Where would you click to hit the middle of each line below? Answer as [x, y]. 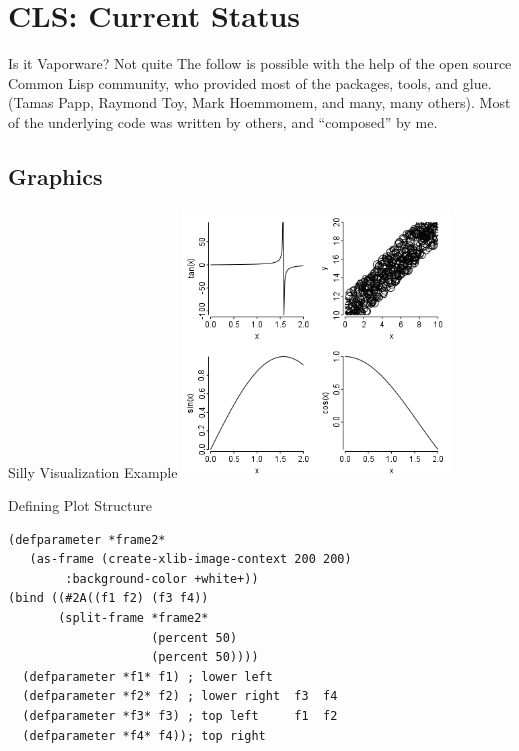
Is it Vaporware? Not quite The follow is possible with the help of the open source [260, 63]
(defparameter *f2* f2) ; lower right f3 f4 [180, 696]
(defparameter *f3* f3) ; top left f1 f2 [180, 716]
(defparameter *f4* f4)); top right [144, 735]
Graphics [55, 175]
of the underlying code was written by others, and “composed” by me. [223, 121]
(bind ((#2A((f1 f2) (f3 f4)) [108, 598]
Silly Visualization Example [93, 471]
